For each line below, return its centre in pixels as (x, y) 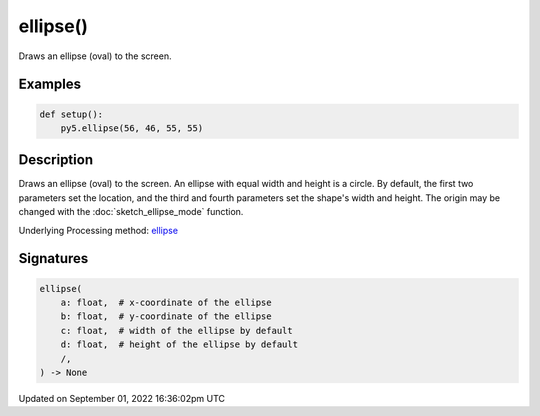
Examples (50, 84)
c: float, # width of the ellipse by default (177, 330)
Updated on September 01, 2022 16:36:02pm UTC (121, 398)
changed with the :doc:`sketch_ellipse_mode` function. (131, 212)
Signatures (53, 258)
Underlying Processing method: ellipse (98, 230)
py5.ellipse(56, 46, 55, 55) (132, 128)
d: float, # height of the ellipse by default (179, 344)
